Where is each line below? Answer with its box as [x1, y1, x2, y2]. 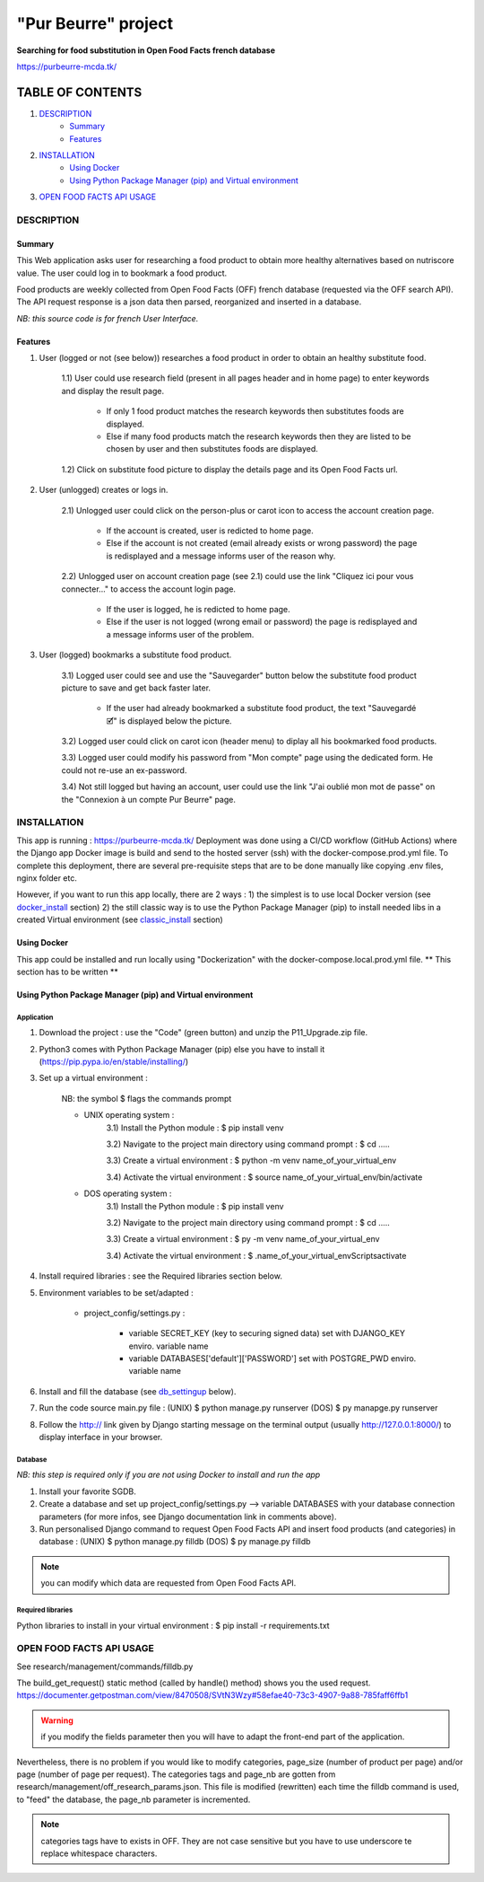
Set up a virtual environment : [39, 1073, 148, 1084]
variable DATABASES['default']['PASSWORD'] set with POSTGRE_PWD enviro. [128, 1353, 417, 1364]
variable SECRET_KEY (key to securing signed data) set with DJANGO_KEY [128, 1328, 405, 1339]
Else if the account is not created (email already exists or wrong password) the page [106, 538, 418, 549]
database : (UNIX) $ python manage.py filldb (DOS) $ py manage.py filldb [39, 1536, 311, 1547]
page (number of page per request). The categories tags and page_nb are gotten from [16, 1769, 336, 1780]
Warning [40, 1715, 73, 1726]
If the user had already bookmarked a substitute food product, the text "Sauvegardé [106, 703, 417, 714]
